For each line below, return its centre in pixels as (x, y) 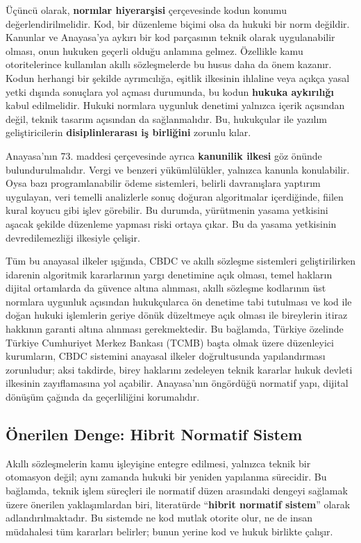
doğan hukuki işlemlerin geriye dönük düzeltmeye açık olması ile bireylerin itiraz (177, 315)
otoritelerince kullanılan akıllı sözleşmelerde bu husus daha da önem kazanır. (169, 64)
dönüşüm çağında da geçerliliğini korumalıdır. (103, 397)
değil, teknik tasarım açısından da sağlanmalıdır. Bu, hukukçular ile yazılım (166, 118)
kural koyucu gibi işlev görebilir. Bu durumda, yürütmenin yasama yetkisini (167, 210)
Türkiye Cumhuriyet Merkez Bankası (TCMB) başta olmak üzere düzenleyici (170, 342)
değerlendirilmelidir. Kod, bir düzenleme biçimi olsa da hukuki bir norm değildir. (178, 23)
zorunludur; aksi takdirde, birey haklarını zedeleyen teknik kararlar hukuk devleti (179, 369)
